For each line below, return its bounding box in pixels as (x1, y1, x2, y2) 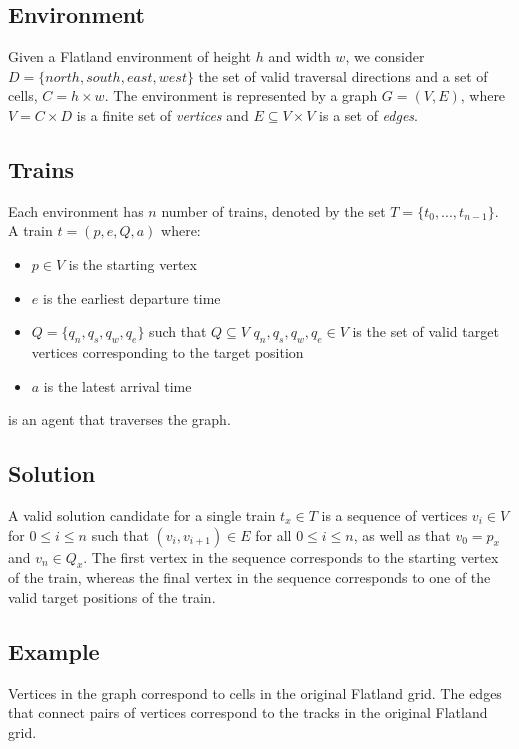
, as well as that (353, 524, 451, 545)
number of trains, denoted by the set (161, 200, 386, 221)
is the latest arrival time (43, 375, 192, 396)
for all (255, 524, 292, 545)
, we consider (345, 46, 425, 67)
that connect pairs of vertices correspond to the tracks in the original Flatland (8, 702, 488, 723)
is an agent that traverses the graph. (8, 409, 231, 430)
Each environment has (8, 200, 144, 221)
